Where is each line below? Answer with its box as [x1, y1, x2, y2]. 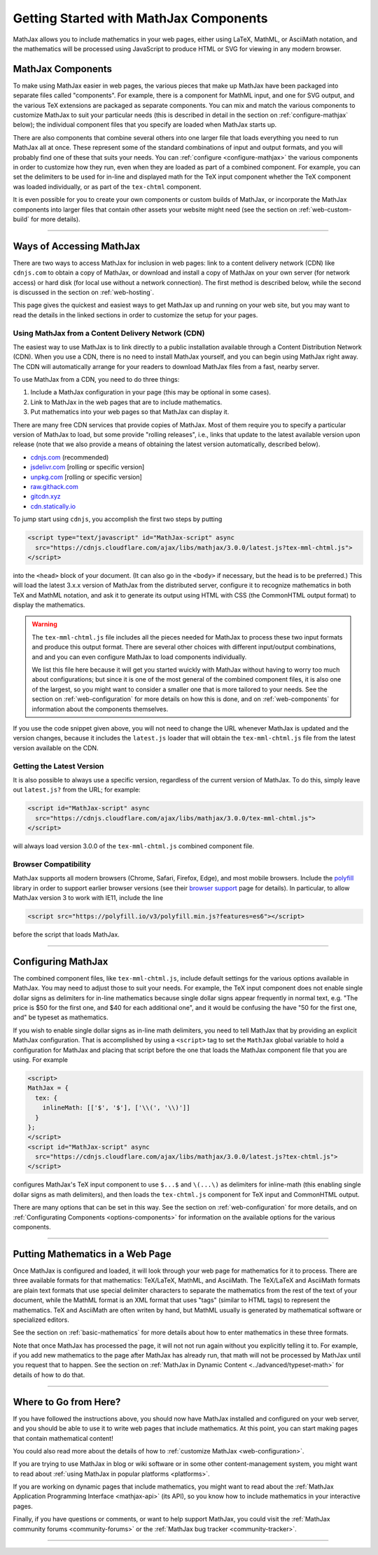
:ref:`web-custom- [298, 205, 352, 214]
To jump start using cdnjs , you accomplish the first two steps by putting [13, 515, 223, 523]
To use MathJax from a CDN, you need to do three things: [13, 375, 180, 384]
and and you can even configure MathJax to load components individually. [31, 652, 247, 661]
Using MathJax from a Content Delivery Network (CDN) [13, 328, 205, 338]
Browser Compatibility [13, 859, 91, 869]
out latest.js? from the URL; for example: [13, 785, 141, 794]
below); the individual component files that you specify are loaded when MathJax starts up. [13, 120, 277, 129]
